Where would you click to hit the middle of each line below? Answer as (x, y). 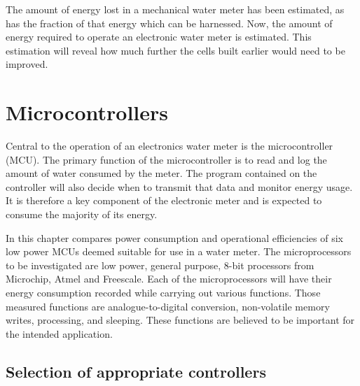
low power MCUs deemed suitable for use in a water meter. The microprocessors (179, 251)
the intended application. (59, 333)
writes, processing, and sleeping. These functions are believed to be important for (180, 320)
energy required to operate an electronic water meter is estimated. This (159, 37)
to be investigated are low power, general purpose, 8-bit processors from (160, 265)
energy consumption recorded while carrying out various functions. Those (163, 293)
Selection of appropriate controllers (136, 371)
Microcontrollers (87, 112)
